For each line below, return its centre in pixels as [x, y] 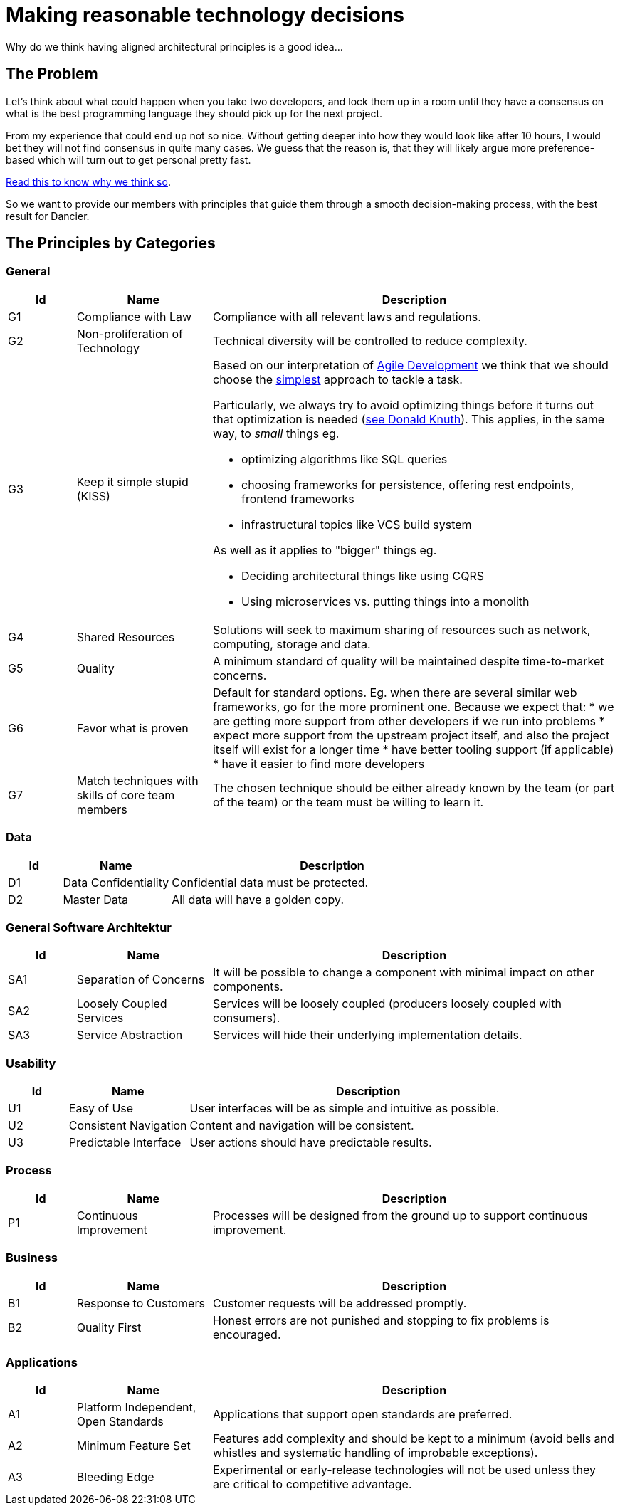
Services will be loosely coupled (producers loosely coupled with [387, 1004]
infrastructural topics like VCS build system [356, 524]
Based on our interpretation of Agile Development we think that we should [410, 365]
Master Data [96, 899]
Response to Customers [141, 1303]
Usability [31, 1063]
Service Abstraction [130, 1035]
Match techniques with [137, 780]
